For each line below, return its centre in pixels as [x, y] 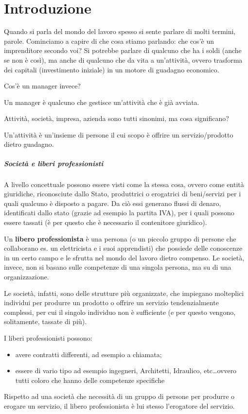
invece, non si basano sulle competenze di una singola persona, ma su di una [118, 267]
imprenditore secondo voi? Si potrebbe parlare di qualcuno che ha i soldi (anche [123, 50]
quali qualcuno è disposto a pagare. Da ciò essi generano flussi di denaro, [113, 203]
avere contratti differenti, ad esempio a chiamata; [89, 354]
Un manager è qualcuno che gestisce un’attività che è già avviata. [102, 102]
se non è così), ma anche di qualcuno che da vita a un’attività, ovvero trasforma [123, 60]
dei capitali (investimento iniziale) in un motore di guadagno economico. [112, 69]
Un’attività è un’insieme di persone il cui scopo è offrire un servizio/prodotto [119, 134]
